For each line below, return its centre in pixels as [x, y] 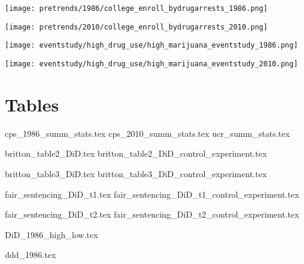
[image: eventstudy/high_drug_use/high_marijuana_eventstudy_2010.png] [151, 64]
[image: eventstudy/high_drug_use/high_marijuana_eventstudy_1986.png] [151, 46]
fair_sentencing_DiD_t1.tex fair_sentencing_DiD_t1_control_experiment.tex [152, 194]
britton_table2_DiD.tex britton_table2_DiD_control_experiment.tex [136, 153]
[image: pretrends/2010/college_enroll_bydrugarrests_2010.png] [136, 27]
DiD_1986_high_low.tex [51, 234]
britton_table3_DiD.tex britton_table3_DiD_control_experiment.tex [136, 173]
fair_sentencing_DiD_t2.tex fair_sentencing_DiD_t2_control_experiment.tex [152, 214]
